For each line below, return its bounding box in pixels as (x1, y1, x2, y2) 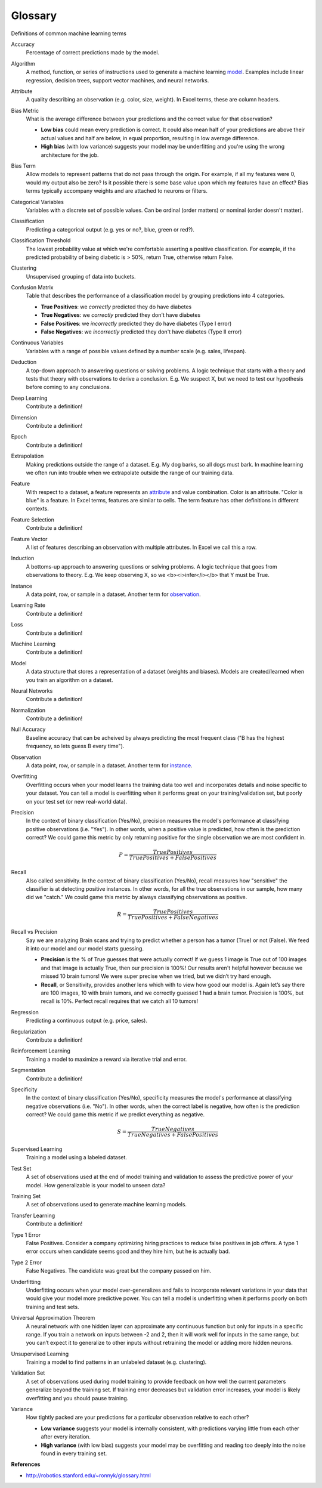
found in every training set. (41, 1450, 107, 1457)
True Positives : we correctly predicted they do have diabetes (41, 303, 192, 310)
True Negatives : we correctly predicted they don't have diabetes (41, 311, 201, 319)
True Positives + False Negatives (127, 914, 219, 921)
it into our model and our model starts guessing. (26, 945, 144, 952)
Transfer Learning (11, 1212, 55, 1219)
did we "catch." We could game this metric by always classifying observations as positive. (26, 894, 247, 901)
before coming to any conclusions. (26, 384, 112, 391)
